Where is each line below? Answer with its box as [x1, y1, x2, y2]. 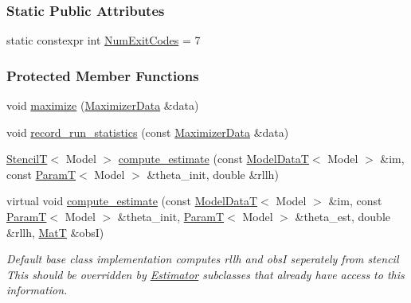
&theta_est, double [295, 208, 390, 224]
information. [6, 282, 68, 298]
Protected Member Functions [6, 65, 199, 85]
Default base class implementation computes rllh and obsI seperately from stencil [6, 251, 399, 267]
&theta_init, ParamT [117, 208, 225, 224]
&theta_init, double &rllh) [147, 165, 279, 182]
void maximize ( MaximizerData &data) [6, 97, 199, 114]
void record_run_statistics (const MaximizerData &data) [6, 123, 289, 140]
